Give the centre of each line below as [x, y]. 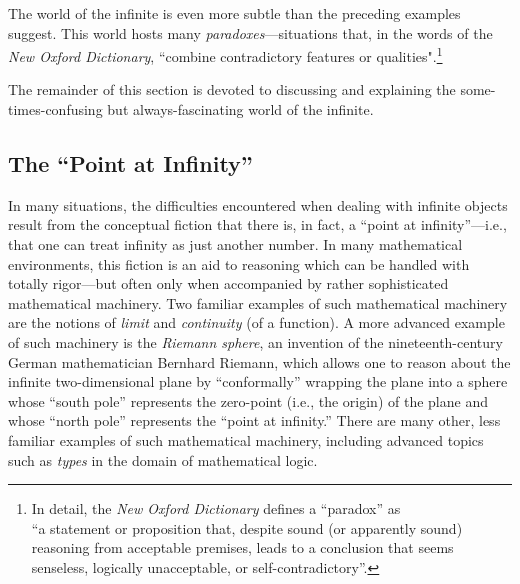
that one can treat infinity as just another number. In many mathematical [235, 244]
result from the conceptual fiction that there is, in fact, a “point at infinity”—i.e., [257, 224]
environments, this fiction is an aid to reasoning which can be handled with [239, 263]
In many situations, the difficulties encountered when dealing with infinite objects [258, 204]
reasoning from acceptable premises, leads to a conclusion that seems [242, 547]
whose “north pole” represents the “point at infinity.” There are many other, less [254, 420]
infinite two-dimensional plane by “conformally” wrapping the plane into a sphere [258, 381]
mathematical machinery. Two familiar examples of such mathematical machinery [258, 302]
